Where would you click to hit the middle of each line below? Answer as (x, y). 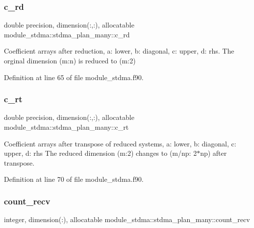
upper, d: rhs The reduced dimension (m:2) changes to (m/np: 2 (101, 153)
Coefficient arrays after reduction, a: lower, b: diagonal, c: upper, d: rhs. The (119, 51)
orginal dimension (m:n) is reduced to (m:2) (70, 60)
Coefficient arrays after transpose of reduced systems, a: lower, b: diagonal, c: (120, 143)
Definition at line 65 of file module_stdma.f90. (74, 77)
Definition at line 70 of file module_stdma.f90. (74, 179)
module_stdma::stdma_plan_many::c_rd (67, 34)
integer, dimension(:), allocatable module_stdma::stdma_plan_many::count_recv (127, 219)
